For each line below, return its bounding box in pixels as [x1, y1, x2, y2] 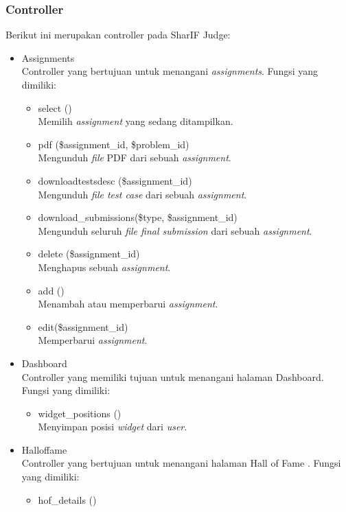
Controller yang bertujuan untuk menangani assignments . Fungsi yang [21, 64, 319, 78]
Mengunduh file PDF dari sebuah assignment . [38, 150, 231, 165]
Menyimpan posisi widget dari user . [38, 419, 187, 434]
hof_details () [38, 492, 97, 507]
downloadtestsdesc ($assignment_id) [38, 173, 192, 187]
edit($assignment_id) [38, 319, 128, 334]
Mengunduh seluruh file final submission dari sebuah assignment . [38, 223, 312, 237]
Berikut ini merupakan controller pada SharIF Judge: [5, 27, 231, 42]
